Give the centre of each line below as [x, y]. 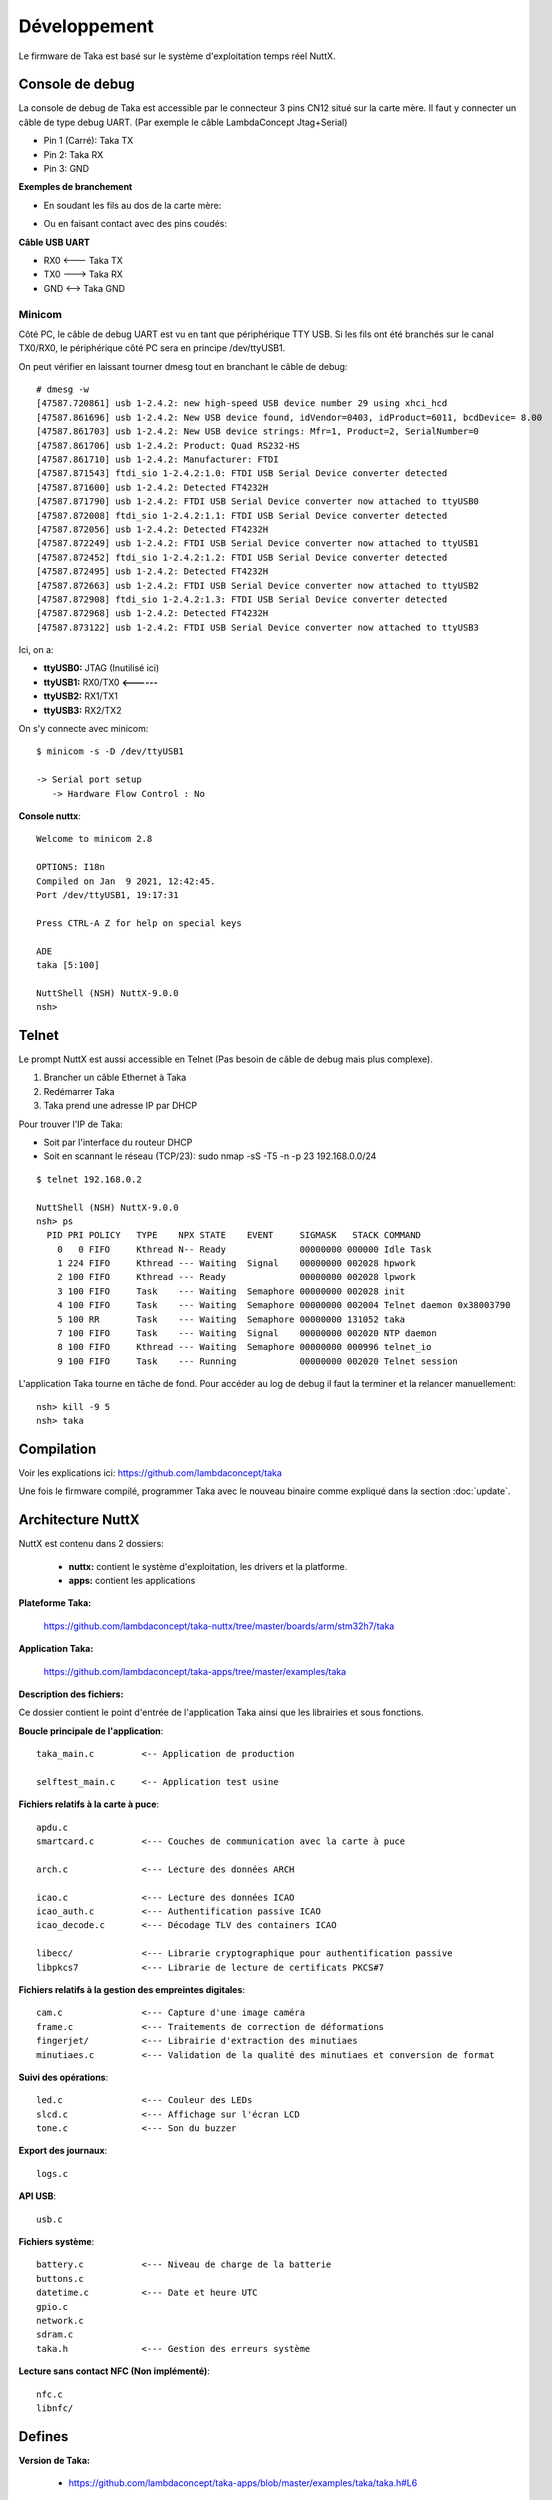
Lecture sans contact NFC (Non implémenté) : [114, 2371]
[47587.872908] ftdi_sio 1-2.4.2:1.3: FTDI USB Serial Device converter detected [242, 599]
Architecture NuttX [79, 1520]
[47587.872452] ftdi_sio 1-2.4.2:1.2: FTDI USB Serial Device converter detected [242, 557]
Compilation [57, 1448]
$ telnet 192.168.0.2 [89, 1179]
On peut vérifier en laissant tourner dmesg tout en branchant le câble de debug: [183, 366]
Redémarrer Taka [79, 1091]
